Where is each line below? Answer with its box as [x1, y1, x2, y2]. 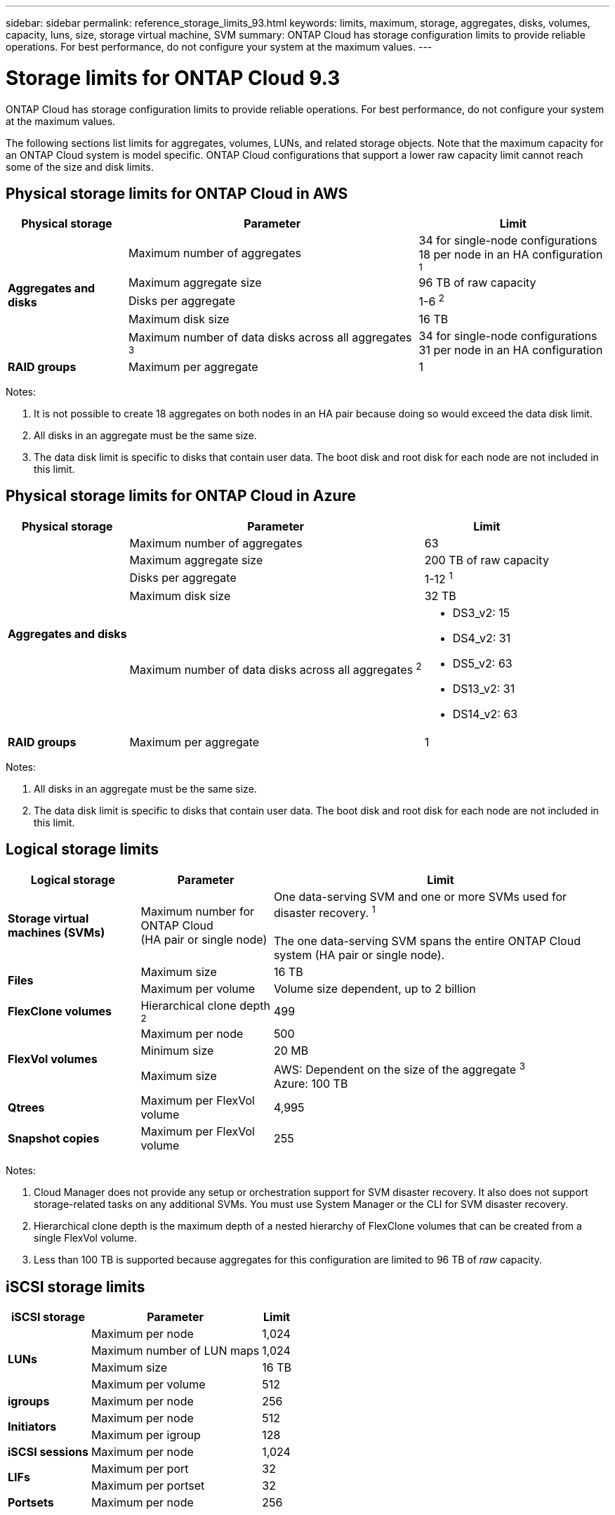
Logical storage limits [6, 840, 159, 859]
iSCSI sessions [8, 1445, 88, 1459]
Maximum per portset [91, 1478, 205, 1493]
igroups [8, 1394, 50, 1409]
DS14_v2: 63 [452, 706, 518, 721]
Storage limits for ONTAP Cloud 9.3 [6, 65, 340, 90]
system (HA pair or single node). [273, 948, 445, 963]
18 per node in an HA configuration [418, 247, 603, 262]
